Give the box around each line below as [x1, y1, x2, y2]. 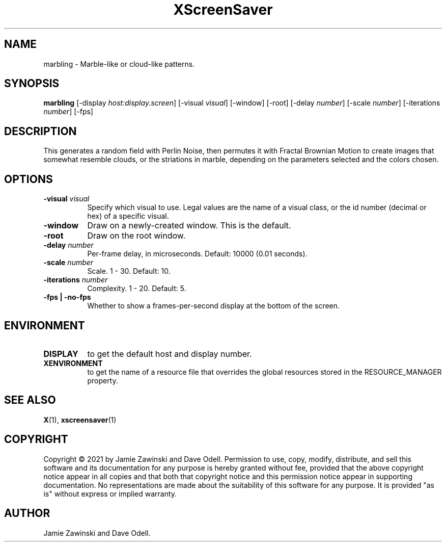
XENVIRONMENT [43, 358, 103, 368]
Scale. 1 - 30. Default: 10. [87, 267, 171, 276]
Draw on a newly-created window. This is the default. [87, 220, 291, 231]
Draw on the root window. [87, 230, 186, 241]
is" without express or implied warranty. [43, 489, 177, 498]
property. [87, 376, 118, 385]
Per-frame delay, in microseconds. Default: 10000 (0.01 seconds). [87, 249, 308, 258]
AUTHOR [4, 507, 50, 520]
